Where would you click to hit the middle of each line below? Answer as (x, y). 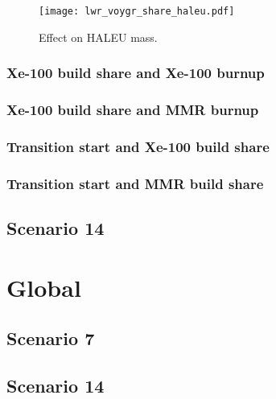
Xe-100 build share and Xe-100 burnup (136, 73)
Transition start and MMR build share (135, 183)
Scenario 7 (51, 338)
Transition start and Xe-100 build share (138, 146)
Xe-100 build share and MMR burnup (133, 110)
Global (44, 287)
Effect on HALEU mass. (98, 37)
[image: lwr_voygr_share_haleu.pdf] (137, 11)
